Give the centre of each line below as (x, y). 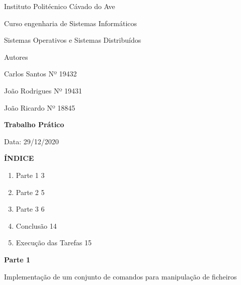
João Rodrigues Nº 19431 (43, 90)
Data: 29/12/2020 (31, 141)
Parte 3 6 (30, 209)
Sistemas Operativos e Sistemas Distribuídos (73, 40)
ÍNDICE (19, 158)
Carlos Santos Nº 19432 (41, 74)
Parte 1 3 (30, 175)
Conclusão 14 (36, 225)
